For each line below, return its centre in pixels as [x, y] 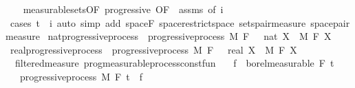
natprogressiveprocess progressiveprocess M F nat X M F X [190, 36]
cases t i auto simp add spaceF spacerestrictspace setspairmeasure [158, 22]
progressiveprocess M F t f [81, 76]
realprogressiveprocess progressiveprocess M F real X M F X [153, 49]
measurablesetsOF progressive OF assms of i [123, 9]
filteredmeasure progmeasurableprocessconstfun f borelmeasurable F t [174, 63]
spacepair [330, 22]
